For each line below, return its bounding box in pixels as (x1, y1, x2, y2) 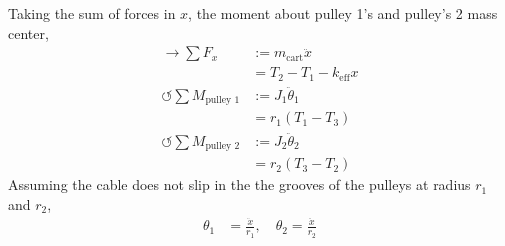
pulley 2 (205, 141, 240, 152)
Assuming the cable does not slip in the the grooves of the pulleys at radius (8, 174, 471, 195)
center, (8, 22, 49, 43)
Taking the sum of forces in (8, 3, 176, 23)
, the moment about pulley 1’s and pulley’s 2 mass (188, 3, 498, 23)
